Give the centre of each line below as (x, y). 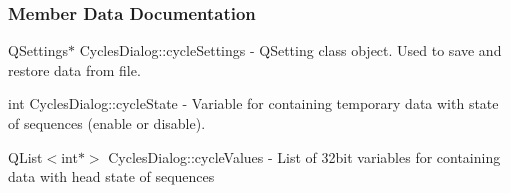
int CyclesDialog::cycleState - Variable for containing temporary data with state (253, 103)
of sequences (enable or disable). (107, 123)
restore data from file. (74, 69)
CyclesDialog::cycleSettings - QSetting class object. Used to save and (290, 50)
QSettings (38, 50)
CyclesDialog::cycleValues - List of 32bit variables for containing (304, 156)
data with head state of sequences (111, 176)
